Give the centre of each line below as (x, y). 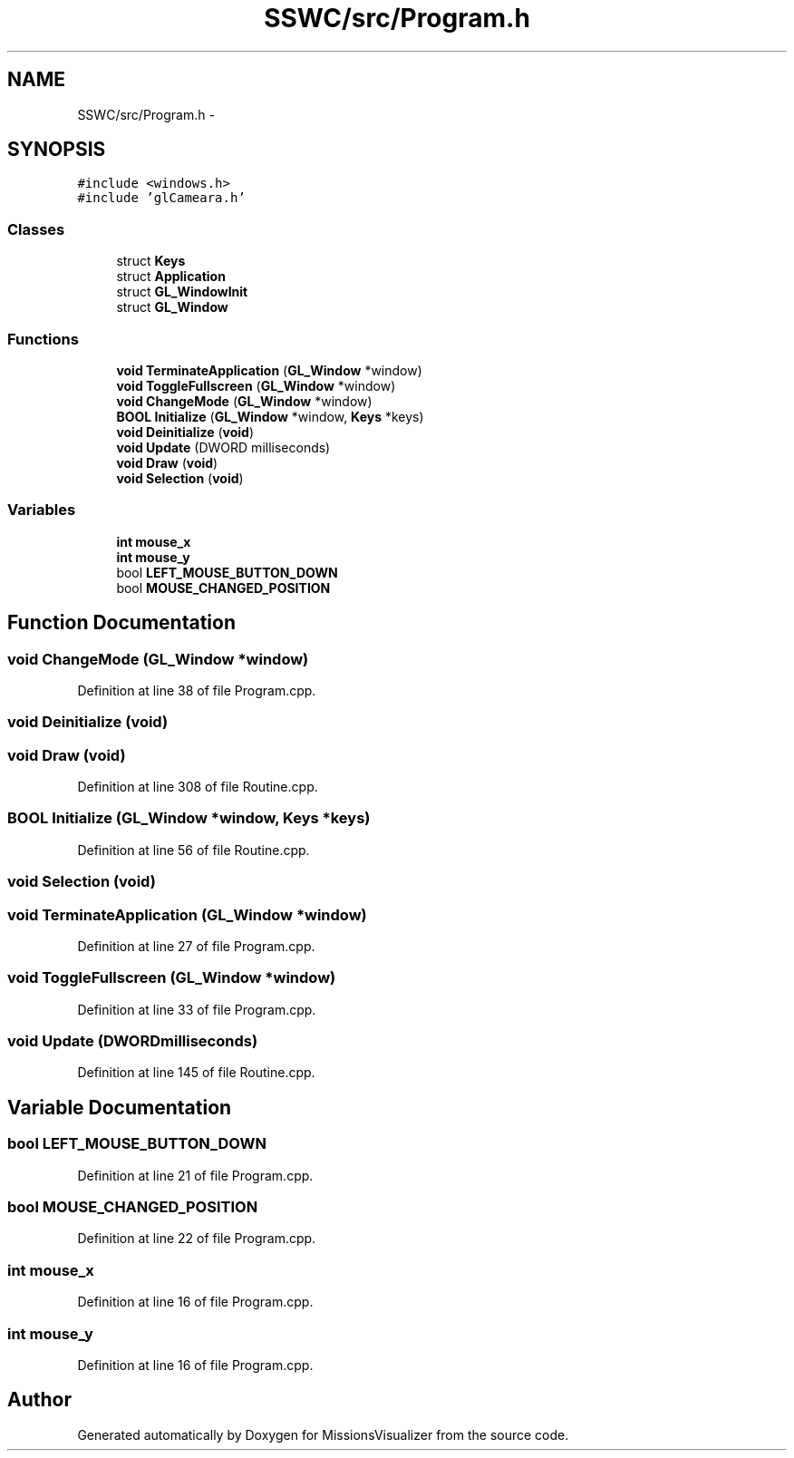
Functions (43, 339)
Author (39, 1400)
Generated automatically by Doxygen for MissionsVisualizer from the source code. (323, 1434)
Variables (42, 510)
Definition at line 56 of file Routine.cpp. (194, 850)
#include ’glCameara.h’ (161, 198)
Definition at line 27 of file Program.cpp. (196, 946)
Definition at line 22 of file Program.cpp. (197, 1239)
